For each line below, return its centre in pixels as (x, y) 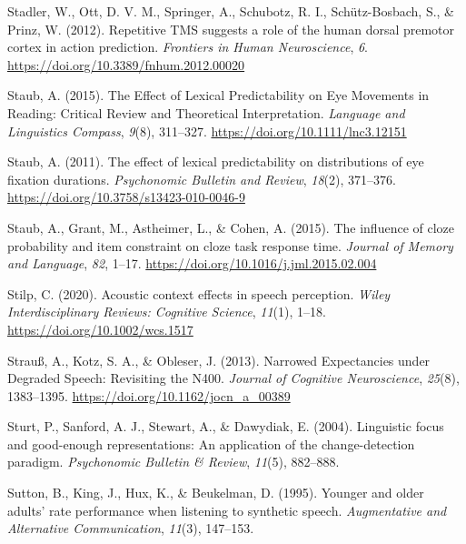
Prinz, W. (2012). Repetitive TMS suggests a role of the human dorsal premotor (231, 29)
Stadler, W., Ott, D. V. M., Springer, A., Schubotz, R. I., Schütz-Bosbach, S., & (231, 11)
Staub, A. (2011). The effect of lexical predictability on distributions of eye (216, 161)
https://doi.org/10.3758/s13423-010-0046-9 (126, 197)
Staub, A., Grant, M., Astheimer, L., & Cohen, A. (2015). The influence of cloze (231, 227)
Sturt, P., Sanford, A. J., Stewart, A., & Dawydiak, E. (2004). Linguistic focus (226, 426)
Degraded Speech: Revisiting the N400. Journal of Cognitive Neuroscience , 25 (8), (233, 378)
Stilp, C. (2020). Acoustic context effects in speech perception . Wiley (199, 293)
